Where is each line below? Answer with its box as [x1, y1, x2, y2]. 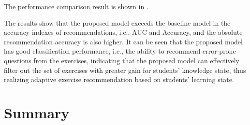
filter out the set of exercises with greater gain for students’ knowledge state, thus [4, 65, 246, 75]
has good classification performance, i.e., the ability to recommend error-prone [4, 46, 236, 56]
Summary [4, 102, 70, 122]
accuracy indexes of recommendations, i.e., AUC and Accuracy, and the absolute [4, 27, 243, 37]
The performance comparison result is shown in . [4, 1, 148, 11]
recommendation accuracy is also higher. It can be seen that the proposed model [4, 36, 243, 46]
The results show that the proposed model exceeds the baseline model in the [4, 17, 231, 28]
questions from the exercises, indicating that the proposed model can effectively [4, 55, 239, 65]
